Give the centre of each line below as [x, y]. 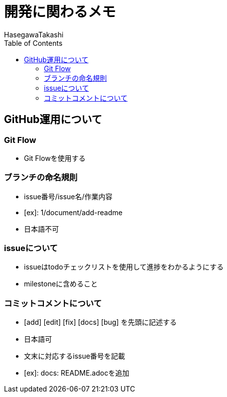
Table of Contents [33, 43]
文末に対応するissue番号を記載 [75, 356]
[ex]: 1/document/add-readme [73, 212]
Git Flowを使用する [55, 158]
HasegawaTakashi [34, 34]
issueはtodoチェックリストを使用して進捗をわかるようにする [124, 267]
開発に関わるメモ [60, 12]
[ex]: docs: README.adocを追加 [77, 373]
